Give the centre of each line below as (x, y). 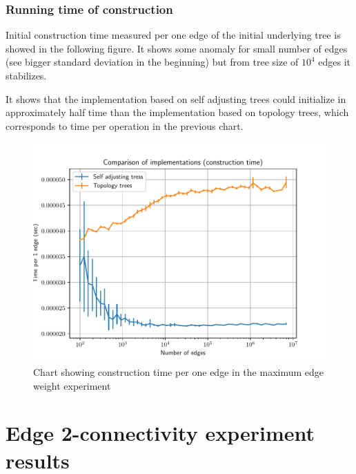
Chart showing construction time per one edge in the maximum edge (179, 371)
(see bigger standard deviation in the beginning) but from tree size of (152, 62)
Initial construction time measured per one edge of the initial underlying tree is (173, 35)
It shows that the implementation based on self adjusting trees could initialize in (176, 98)
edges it (335, 62)
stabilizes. (26, 75)
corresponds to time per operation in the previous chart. (125, 125)
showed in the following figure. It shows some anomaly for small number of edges (177, 48)
